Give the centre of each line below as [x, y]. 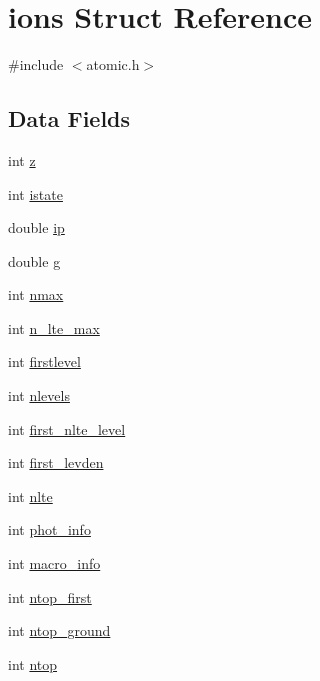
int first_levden [56, 462]
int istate [35, 193]
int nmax [36, 294]
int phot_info [49, 529]
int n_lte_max [54, 327]
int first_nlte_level [67, 428]
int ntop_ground [59, 630]
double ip [36, 227]
